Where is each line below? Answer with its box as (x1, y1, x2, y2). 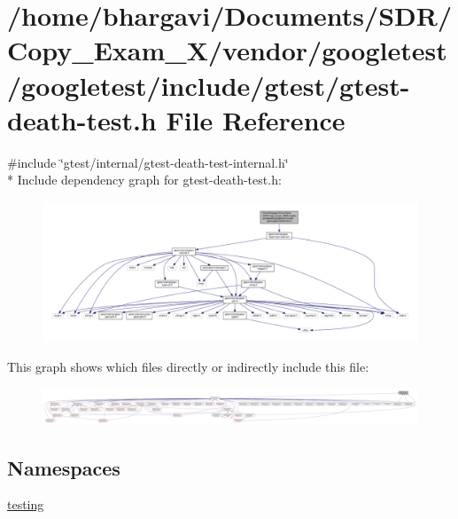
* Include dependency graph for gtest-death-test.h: (7, 170, 282, 189)
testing (7, 495, 44, 514)
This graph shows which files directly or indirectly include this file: (7, 358, 369, 376)
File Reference (166, 101, 345, 138)
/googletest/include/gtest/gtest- (7, 67, 410, 103)
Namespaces (7, 453, 120, 481)
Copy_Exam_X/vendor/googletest (7, 32, 447, 68)
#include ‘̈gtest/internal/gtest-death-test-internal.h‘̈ (7, 153, 289, 171)
